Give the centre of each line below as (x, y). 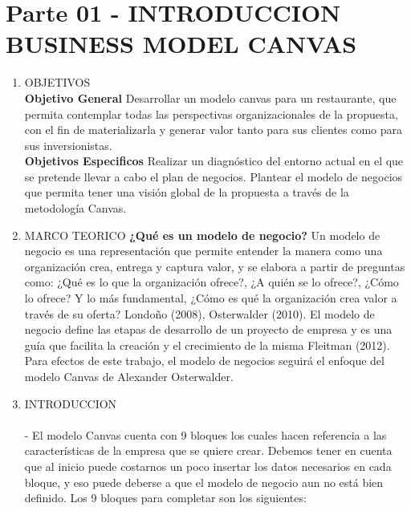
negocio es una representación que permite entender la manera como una (203, 251)
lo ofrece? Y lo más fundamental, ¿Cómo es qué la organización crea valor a (211, 298)
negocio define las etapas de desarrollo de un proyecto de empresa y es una (208, 329)
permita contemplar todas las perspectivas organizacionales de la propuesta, (211, 114)
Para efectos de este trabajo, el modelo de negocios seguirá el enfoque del (204, 361)
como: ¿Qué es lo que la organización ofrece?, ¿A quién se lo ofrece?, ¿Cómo (212, 282)
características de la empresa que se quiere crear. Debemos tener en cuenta (208, 450)
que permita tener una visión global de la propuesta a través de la (187, 192)
